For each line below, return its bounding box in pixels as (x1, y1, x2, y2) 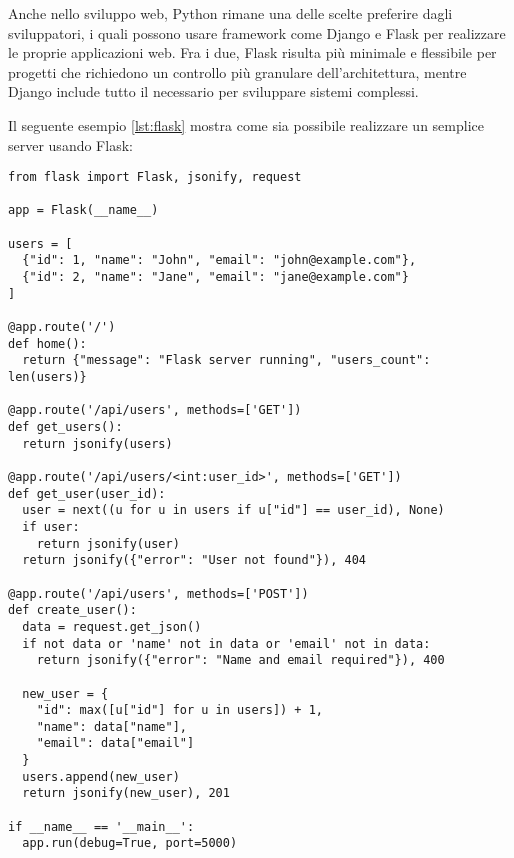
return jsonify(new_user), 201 (22, 786, 230, 801)
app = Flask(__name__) (8, 203, 159, 218)
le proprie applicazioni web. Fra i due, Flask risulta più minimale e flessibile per (8, 42, 497, 63)
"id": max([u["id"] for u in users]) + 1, (36, 703, 323, 718)
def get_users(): (8, 420, 123, 434)
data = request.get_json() (22, 619, 202, 634)
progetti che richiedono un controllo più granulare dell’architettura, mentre (8, 61, 467, 82)
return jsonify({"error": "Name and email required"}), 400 (36, 653, 445, 668)
